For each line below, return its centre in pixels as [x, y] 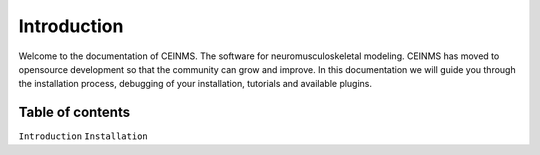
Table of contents [74, 112]
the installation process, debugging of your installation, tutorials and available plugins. [195, 84]
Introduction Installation [83, 136]
